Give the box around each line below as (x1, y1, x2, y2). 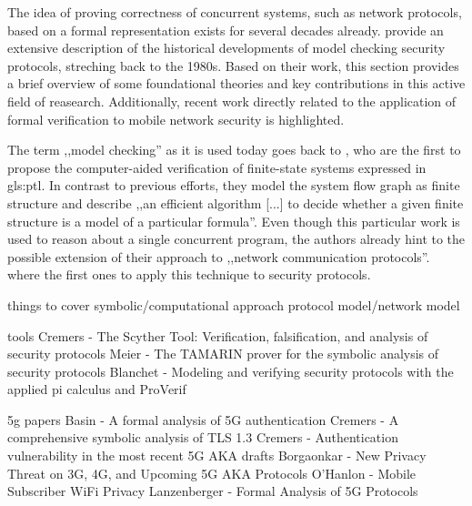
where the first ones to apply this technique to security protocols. (7, 265, 371, 284)
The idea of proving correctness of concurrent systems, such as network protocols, (7, 3, 462, 21)
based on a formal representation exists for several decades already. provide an (7, 20, 444, 39)
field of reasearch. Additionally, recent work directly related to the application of (7, 91, 457, 110)
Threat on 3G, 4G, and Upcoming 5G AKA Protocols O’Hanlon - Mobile (7, 463, 417, 482)
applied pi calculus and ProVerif (7, 379, 186, 399)
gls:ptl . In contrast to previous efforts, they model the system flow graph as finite (7, 176, 460, 195)
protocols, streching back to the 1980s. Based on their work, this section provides (7, 56, 459, 75)
